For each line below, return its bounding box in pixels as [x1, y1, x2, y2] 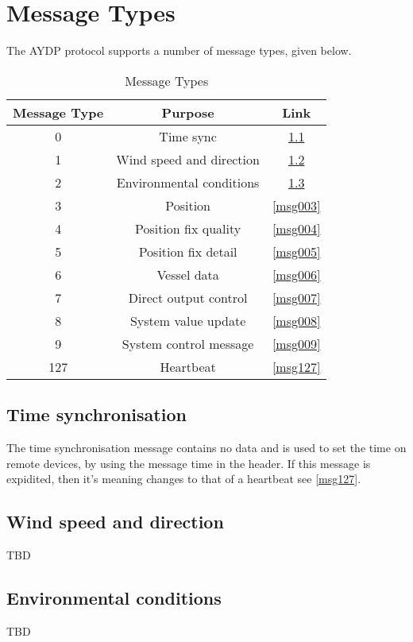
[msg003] [272, 195, 321, 215]
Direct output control [128, 288, 248, 307]
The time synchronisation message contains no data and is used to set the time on [6, 439, 407, 455]
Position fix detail [138, 242, 237, 261]
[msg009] [272, 334, 321, 353]
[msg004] [272, 219, 321, 238]
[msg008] [272, 311, 321, 330]
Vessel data [156, 265, 219, 284]
